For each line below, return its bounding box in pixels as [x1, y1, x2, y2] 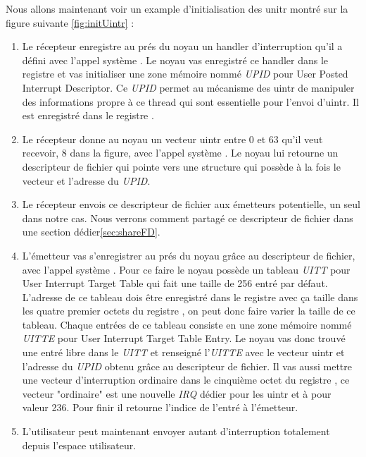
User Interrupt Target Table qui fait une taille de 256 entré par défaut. [22, 276, 328, 291]
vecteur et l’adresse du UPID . [22, 173, 151, 188]
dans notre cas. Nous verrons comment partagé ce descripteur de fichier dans [22, 210, 353, 225]
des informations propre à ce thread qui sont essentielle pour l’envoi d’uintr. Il [22, 94, 359, 109]
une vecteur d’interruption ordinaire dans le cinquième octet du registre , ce [22, 372, 350, 387]
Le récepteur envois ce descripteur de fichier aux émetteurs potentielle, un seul [22, 197, 360, 212]
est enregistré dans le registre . [22, 108, 154, 123]
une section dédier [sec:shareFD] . [22, 224, 160, 239]
